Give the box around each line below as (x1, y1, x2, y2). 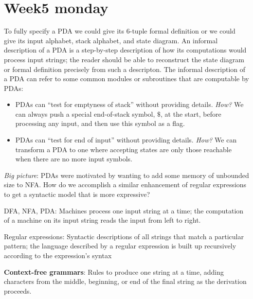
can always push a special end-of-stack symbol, (15, 108, 155, 119)
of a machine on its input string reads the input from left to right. (4, 215, 201, 225)
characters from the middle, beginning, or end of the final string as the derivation (4, 276, 247, 286)
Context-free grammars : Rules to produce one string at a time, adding (4, 266, 224, 277)
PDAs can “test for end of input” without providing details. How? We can (15, 135, 237, 145)
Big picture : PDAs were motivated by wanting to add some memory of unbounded (4, 170, 249, 180)
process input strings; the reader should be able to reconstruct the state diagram (4, 54, 244, 64)
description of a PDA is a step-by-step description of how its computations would (4, 45, 247, 55)
